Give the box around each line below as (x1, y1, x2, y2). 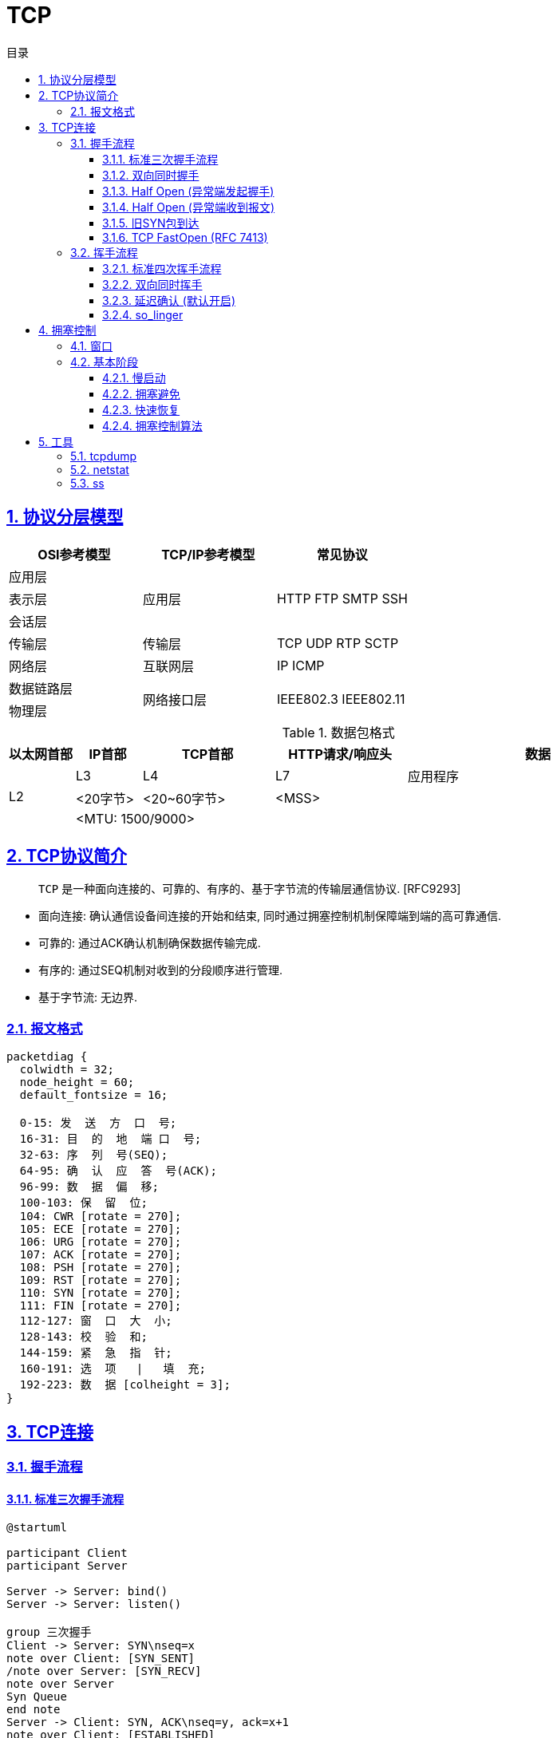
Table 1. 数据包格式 (282, 724, 395, 741)
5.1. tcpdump (70, 448, 137, 463)
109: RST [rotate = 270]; (19, 1274, 182, 1287)
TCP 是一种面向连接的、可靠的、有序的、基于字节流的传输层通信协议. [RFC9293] (38, 882, 461, 896)
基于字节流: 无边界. (38, 990, 138, 1005)
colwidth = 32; (19, 1063, 114, 1076)
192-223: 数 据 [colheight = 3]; (19, 1378, 231, 1392)
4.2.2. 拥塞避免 (102, 386, 180, 401)
